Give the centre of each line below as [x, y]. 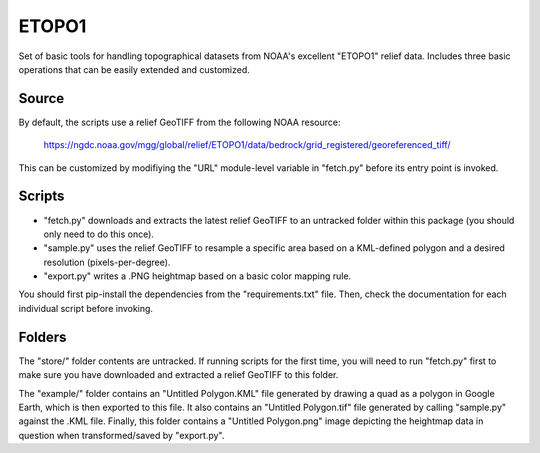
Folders [42, 336]
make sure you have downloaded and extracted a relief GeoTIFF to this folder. [178, 375]
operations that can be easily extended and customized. [134, 69]
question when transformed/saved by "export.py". [121, 435]
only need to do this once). [99, 234]
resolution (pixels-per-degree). [107, 262]
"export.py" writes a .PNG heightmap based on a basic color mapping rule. [197, 276]
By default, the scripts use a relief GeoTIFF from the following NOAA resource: [179, 122]
